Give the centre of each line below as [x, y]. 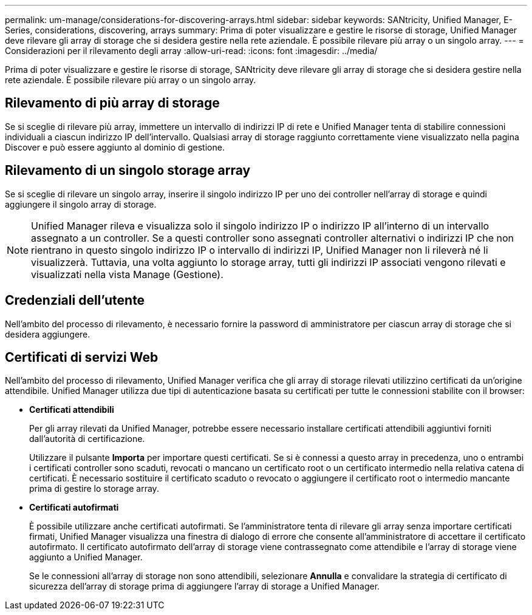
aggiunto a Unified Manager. [86, 557]
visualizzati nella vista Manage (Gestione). [127, 274]
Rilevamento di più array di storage [112, 103]
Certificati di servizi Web [82, 357]
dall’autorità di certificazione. [87, 439]
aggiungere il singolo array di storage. [81, 204]
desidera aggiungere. [48, 334]
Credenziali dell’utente [75, 301]
